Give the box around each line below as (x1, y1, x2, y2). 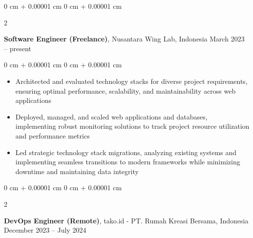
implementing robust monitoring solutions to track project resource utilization (15, 121, 250, 131)
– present (4, 43, 31, 53)
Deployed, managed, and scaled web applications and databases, (15, 111, 208, 121)
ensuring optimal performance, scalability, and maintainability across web (15, 85, 236, 96)
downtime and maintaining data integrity (15, 166, 139, 176)
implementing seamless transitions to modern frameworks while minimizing (15, 157, 240, 167)
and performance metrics (15, 130, 90, 140)
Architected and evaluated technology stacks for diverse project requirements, (15, 76, 248, 86)
